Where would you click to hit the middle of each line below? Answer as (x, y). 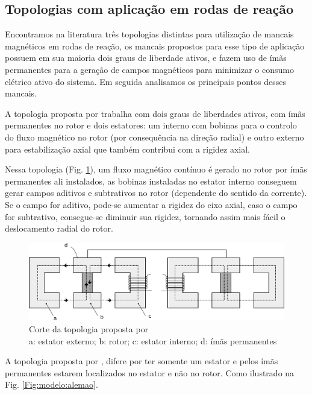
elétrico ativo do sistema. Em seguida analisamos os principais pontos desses (145, 81)
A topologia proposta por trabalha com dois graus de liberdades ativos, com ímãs (155, 113)
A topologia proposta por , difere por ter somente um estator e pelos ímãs (142, 361)
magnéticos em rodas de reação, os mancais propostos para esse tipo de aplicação (155, 46)
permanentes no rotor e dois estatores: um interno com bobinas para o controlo (151, 125)
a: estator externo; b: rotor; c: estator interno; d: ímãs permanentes (153, 340)
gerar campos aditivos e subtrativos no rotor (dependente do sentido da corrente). (156, 193)
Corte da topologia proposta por (89, 329)
